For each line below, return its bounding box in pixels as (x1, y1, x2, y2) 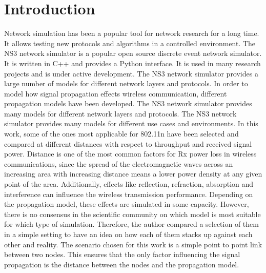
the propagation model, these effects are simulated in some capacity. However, (4, 199, 249, 209)
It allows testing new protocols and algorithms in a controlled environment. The (4, 37, 256, 48)
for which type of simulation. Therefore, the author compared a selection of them (4, 219, 259, 229)
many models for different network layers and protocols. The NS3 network (4, 108, 237, 119)
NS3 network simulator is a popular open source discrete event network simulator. (4, 48, 262, 59)
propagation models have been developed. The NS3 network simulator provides (4, 98, 252, 109)
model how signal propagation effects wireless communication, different (4, 88, 227, 99)
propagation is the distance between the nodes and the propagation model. (4, 259, 239, 269)
